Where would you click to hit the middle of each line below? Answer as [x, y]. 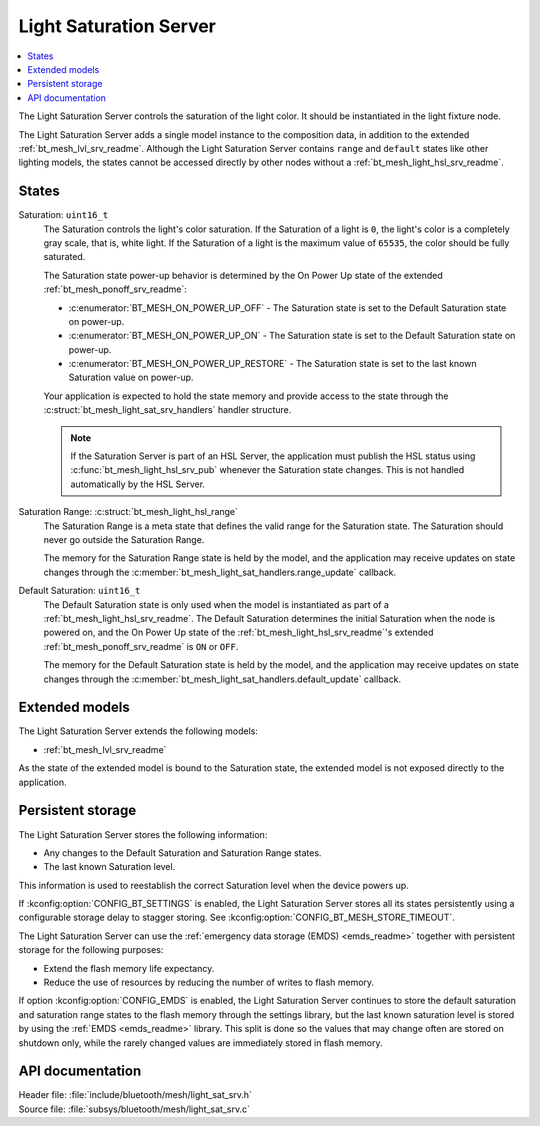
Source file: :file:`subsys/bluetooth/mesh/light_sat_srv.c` [134, 1109]
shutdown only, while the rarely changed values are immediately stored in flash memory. [200, 1042]
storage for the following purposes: [91, 950]
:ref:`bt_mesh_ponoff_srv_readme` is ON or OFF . [141, 646]
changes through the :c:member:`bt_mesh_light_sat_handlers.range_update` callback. [220, 572]
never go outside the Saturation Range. [124, 539]
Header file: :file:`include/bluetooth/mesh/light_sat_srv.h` [135, 1095]
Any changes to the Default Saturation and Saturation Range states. [182, 852]
